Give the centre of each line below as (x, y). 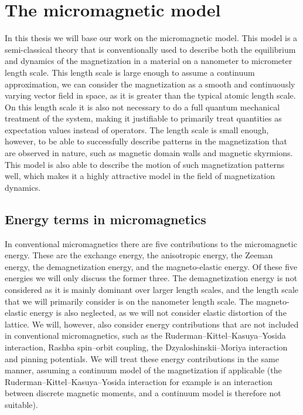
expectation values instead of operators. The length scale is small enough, (137, 129)
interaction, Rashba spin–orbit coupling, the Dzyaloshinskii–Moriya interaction (146, 347)
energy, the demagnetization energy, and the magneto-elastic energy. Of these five (151, 266)
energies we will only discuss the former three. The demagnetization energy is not (151, 278)
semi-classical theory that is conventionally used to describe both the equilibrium (150, 49)
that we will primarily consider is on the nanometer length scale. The (129, 301)
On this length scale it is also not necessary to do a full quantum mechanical (142, 107)
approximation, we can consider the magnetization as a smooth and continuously (150, 84)
